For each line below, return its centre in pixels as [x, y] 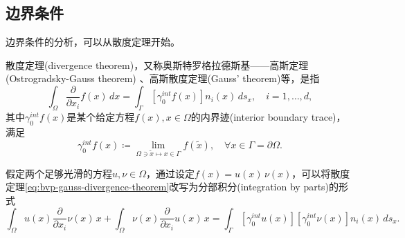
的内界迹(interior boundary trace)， [268, 117]
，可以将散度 [321, 173]
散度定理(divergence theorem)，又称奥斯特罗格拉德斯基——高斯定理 [157, 65]
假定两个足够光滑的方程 [59, 173]
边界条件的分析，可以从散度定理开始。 [93, 42]
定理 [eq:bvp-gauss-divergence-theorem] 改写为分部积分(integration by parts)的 [172, 187]
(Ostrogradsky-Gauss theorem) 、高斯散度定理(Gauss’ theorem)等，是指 [163, 78]
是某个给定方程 [101, 117]
